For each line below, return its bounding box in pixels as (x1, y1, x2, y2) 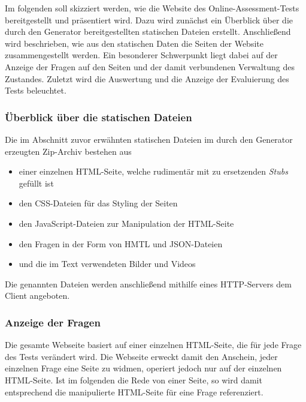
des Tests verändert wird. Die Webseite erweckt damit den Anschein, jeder (5, 350, 278, 362)
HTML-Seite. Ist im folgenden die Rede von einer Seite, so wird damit (5, 373, 262, 386)
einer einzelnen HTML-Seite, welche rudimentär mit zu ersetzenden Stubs (19, 165, 288, 178)
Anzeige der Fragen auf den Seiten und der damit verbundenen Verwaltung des (5, 60, 295, 73)
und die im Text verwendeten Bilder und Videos (19, 257, 196, 270)
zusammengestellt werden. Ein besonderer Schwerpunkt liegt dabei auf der (5, 49, 278, 61)
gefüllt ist (19, 176, 54, 189)
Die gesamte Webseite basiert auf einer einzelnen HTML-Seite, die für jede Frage (5, 338, 302, 351)
